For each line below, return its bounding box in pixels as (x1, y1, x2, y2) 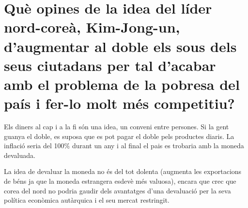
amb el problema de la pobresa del (4, 74, 240, 94)
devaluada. (4, 150, 35, 160)
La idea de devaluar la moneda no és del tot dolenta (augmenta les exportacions (4, 166, 242, 176)
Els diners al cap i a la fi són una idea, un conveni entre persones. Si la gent (4, 121, 229, 132)
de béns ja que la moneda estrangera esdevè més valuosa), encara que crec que (4, 176, 236, 186)
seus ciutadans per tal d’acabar (4, 55, 216, 75)
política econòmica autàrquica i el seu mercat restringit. (4, 195, 170, 205)
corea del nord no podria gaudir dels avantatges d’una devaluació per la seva (4, 185, 231, 195)
